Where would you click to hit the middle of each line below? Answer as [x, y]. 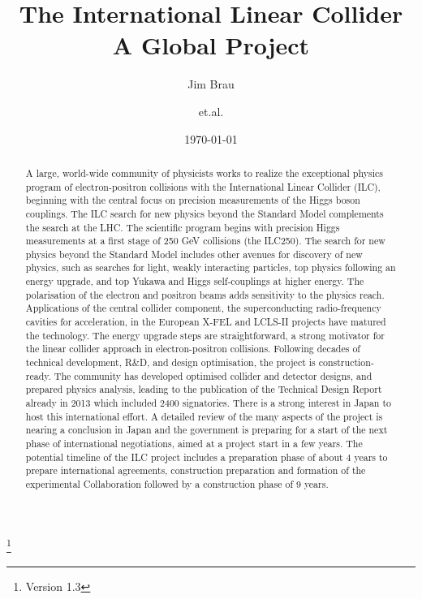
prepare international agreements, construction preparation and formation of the [196, 470]
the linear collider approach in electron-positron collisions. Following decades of [193, 349]
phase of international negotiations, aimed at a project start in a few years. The [194, 444]
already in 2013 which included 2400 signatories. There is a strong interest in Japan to [208, 403]
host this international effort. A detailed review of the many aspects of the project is [204, 416]
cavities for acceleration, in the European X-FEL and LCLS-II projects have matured [206, 322]
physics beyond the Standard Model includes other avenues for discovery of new [194, 254]
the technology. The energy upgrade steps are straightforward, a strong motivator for [205, 335]
